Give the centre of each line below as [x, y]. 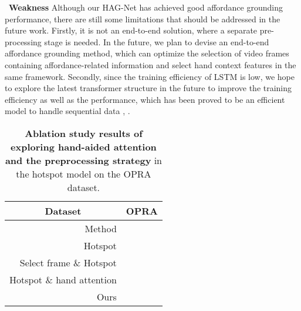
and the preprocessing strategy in [84, 160]
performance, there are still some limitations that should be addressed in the [143, 19]
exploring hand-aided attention [84, 146]
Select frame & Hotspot [68, 262]
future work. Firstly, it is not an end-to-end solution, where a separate [131, 30]
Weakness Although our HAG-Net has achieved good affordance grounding [146, 7]
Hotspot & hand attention [63, 279]
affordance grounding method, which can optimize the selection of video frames [147, 53]
